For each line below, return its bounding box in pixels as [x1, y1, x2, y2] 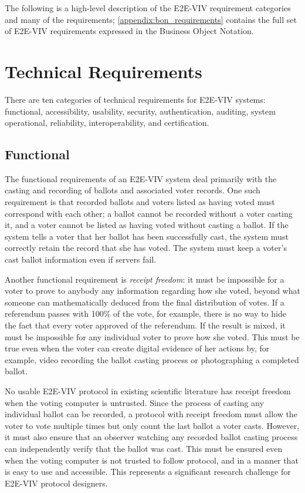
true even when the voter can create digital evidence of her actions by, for [5, 342, 270, 354]
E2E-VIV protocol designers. [5, 477, 108, 489]
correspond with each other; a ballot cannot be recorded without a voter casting [5, 207, 293, 219]
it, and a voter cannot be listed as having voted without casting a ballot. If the [5, 219, 289, 231]
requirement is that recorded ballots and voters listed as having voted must [5, 196, 275, 208]
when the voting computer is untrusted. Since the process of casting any [5, 396, 264, 408]
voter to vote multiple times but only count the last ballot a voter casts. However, [5, 419, 300, 431]
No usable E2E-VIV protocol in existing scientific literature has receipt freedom [5, 384, 291, 397]
